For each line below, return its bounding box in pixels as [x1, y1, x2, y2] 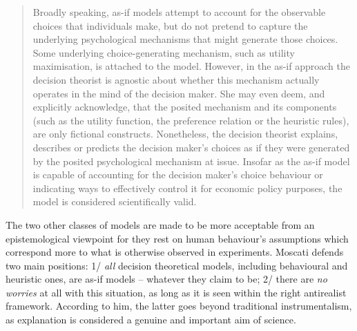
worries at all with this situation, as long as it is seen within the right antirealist [6, 285, 347, 299]
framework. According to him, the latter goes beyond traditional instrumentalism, [6, 299, 352, 313]
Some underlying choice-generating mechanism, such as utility [32, 45, 295, 59]
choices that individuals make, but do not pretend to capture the [32, 18, 308, 32]
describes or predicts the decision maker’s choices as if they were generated [32, 140, 350, 154]
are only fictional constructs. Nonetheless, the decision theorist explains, [32, 126, 338, 141]
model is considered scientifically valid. [32, 194, 197, 209]
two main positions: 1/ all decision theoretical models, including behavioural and [6, 258, 348, 272]
